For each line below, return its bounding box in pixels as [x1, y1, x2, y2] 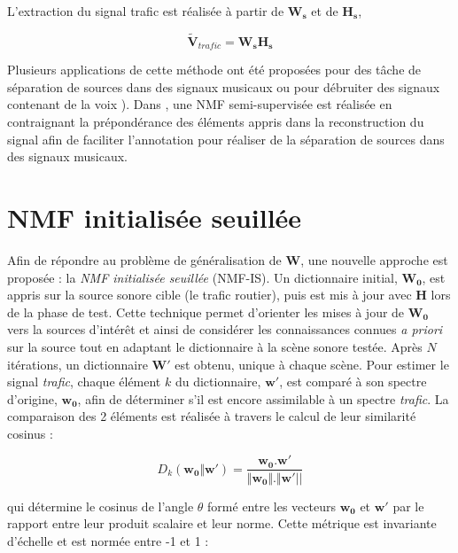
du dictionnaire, [175, 372, 261, 391]
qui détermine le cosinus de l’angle [7, 496, 194, 515]
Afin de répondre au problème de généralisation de [7, 250, 282, 269]
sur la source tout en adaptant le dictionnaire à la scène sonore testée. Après [7, 337, 423, 355]
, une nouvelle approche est [300, 250, 448, 269]
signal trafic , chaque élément [7, 372, 161, 391]
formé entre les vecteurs [207, 496, 336, 515]
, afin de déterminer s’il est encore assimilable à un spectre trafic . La [77, 389, 449, 408]
